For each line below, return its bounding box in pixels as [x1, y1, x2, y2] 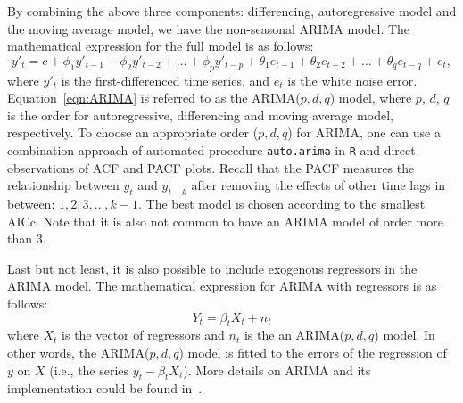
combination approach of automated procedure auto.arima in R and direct [7, 140, 416, 159]
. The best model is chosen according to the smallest [138, 194, 426, 212]
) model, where [329, 88, 412, 107]
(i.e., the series [49, 360, 129, 379]
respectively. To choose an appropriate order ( [7, 123, 259, 142]
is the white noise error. [287, 70, 418, 89]
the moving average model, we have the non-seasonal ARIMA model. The [7, 19, 410, 37]
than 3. [7, 229, 46, 248]
